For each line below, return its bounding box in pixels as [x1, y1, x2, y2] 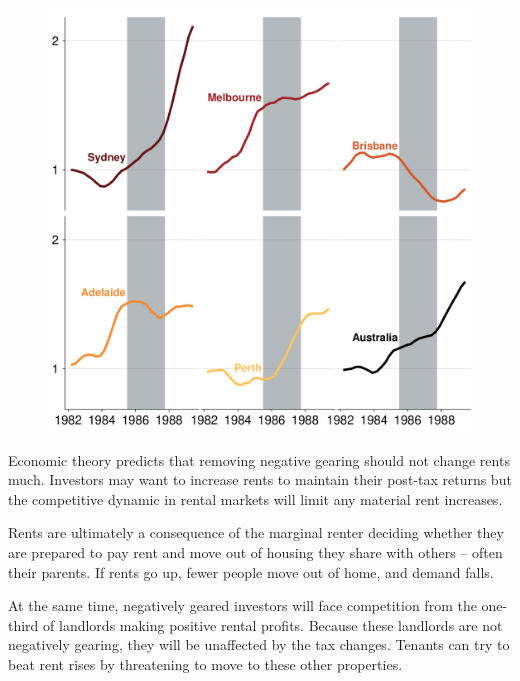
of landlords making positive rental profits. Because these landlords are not [43, 614, 503, 635]
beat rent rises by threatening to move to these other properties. [8, 653, 403, 674]
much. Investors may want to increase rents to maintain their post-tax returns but [8, 469, 512, 490]
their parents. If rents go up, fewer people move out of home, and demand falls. [8, 561, 494, 582]
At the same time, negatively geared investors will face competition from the [8, 595, 477, 616]
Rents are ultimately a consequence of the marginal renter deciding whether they [8, 522, 504, 543]
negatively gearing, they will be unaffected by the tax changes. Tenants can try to [8, 634, 510, 655]
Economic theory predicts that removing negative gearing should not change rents [8, 449, 510, 470]
